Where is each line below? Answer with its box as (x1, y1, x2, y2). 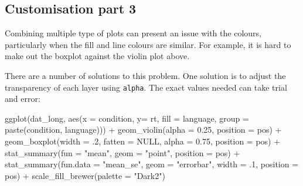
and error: (5, 92, 40, 105)
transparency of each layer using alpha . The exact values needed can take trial (5, 81, 287, 93)
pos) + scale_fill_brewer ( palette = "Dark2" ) (5, 169, 165, 181)
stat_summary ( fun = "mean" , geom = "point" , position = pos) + (5, 146, 240, 159)
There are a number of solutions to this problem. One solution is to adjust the (5, 69, 286, 81)
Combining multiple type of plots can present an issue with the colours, (5, 27, 261, 39)
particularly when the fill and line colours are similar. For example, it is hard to (5, 38, 291, 50)
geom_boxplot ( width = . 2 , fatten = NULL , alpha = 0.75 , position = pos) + (5, 135, 281, 147)
